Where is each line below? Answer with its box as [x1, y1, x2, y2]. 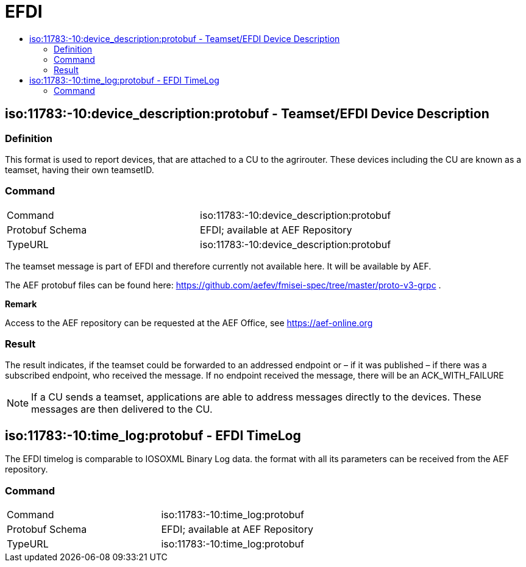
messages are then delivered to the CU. [31, 403, 213, 416]
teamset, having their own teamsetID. [5, 164, 154, 175]
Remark [5, 298, 37, 309]
